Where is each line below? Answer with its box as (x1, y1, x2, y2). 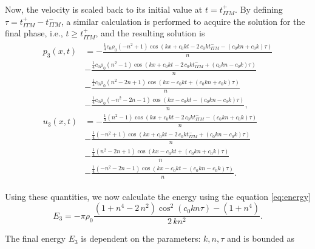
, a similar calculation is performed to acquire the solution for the (61, 15, 305, 27)
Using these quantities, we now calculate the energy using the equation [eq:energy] (5, 190, 311, 202)
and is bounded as (226, 232, 294, 245)
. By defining (235, 3, 283, 15)
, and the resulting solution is (95, 27, 205, 39)
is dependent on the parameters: (81, 232, 201, 245)
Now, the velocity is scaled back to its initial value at (5, 3, 203, 15)
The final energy (5, 232, 66, 245)
